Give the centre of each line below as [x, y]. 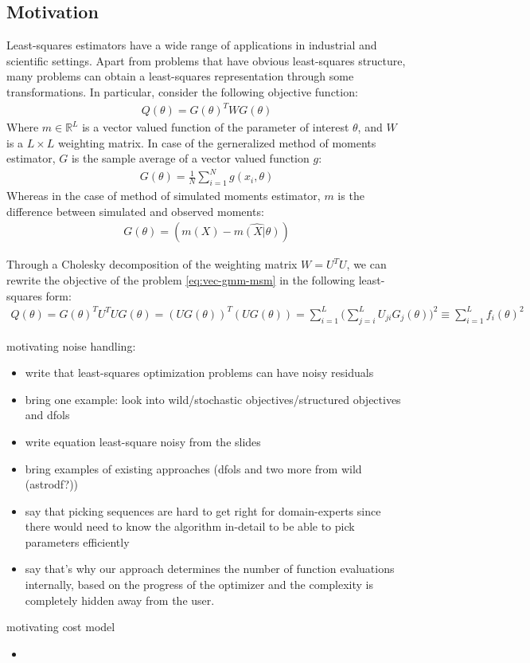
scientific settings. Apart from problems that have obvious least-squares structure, [206, 60]
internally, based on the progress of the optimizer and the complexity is [199, 585]
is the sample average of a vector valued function [190, 158]
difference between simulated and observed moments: [135, 211]
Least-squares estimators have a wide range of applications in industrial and [192, 45]
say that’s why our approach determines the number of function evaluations [210, 569]
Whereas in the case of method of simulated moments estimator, [164, 196]
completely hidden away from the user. [120, 600]
